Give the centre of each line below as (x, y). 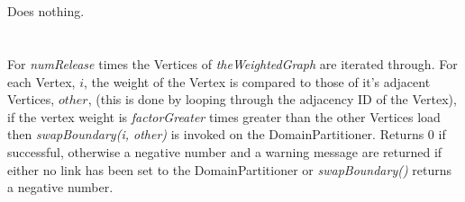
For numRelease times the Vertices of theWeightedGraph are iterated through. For (232, 63)
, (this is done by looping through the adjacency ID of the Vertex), (272, 99)
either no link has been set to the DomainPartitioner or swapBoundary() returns (230, 169)
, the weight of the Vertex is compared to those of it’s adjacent (257, 81)
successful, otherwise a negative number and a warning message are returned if (225, 151)
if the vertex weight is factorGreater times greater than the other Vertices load (224, 116)
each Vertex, (41, 81)
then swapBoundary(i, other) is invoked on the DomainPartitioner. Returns (216, 134)
